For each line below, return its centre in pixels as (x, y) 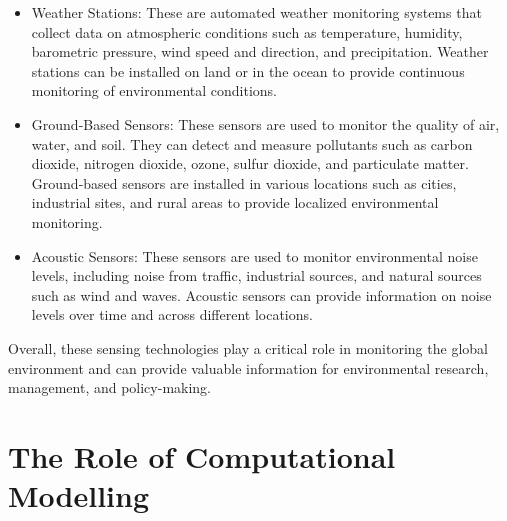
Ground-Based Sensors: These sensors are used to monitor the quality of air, (265, 123)
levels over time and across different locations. (172, 314)
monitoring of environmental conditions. (154, 90)
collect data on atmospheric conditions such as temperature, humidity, (247, 31)
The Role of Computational (202, 455)
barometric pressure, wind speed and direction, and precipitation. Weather (260, 51)
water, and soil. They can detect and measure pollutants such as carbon (252, 143)
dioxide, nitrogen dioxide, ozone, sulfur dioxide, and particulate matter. (250, 163)
